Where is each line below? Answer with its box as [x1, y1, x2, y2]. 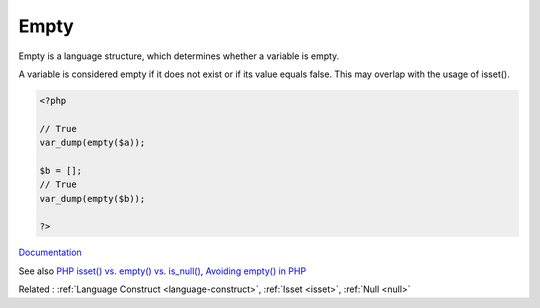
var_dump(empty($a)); [39, 137, 146, 149]
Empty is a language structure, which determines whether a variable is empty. [18, 50, 340, 62]
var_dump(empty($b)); [39, 193, 146, 204]
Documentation [18, 246, 82, 259]
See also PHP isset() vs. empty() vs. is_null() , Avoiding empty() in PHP [18, 265, 307, 277]
